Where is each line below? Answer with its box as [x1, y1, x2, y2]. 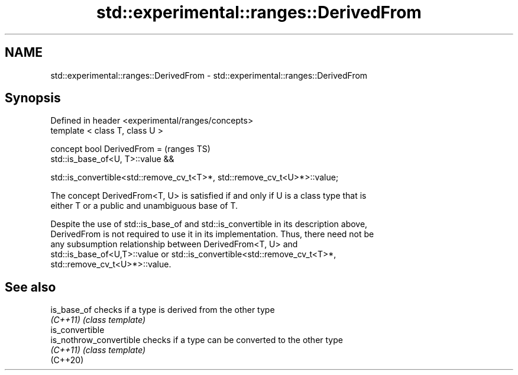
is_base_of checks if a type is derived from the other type [50, 305, 275, 315]
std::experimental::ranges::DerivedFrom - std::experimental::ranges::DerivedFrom [50, 70, 368, 80]
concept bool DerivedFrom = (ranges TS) [50, 144, 211, 154]
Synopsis [5, 90, 61, 106]
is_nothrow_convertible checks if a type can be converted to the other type [50, 335, 343, 345]
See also [5, 279, 56, 295]
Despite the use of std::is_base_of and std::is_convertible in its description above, [50, 219, 368, 229]
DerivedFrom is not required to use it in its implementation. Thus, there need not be [50, 229, 374, 240]
